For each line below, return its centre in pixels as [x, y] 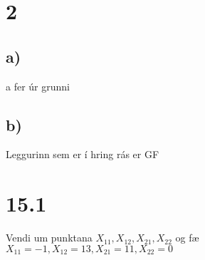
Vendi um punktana [49, 238]
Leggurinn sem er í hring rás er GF [83, 154]
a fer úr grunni [38, 86]
